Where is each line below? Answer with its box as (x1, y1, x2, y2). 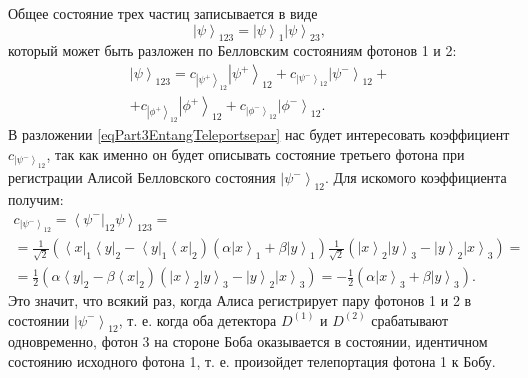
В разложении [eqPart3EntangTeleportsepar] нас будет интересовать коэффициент (8, 124, 510, 145)
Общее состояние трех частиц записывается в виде (8, 3, 318, 23)
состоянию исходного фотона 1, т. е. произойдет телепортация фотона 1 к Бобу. (8, 351, 496, 372)
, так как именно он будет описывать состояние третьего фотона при (46, 143, 465, 164)
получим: (8, 189, 64, 210)
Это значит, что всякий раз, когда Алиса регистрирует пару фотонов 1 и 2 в (8, 290, 472, 311)
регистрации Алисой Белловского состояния (8, 167, 276, 188)
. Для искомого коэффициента (325, 167, 507, 188)
